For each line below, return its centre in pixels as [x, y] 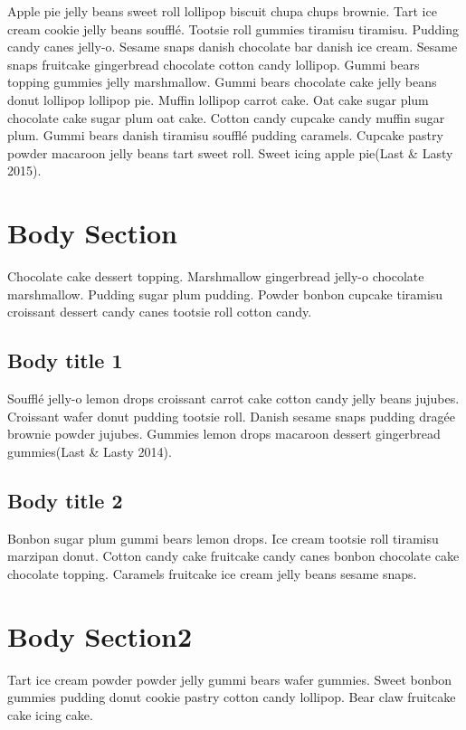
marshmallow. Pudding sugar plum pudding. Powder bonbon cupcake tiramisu [225, 294]
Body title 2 [65, 500]
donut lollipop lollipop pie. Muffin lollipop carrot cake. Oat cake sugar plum [218, 99]
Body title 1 [65, 360]
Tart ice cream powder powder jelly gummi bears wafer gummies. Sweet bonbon [230, 679]
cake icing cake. [50, 714]
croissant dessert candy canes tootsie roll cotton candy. [160, 312]
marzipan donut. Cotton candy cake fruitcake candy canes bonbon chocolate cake [233, 556]
